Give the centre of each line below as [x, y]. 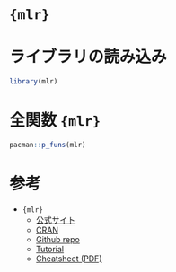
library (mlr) [34, 82]
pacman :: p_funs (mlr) [48, 145]
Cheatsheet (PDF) [69, 259]
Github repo [58, 239]
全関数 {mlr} [55, 121]
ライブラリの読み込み [88, 57]
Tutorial [50, 249]
